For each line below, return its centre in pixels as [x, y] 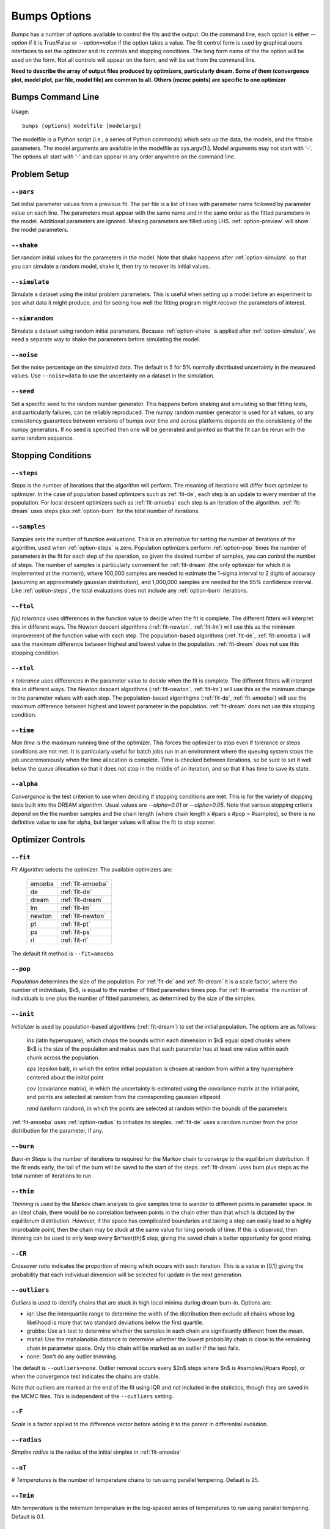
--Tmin [23, 1495]
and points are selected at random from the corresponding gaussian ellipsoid [124, 1097]
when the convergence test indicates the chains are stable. [86, 1376]
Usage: [20, 112]
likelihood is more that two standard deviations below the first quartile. [115, 1322]
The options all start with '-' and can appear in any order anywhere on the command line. [123, 157]
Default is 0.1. [28, 1516]
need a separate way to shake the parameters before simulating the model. [106, 339]
